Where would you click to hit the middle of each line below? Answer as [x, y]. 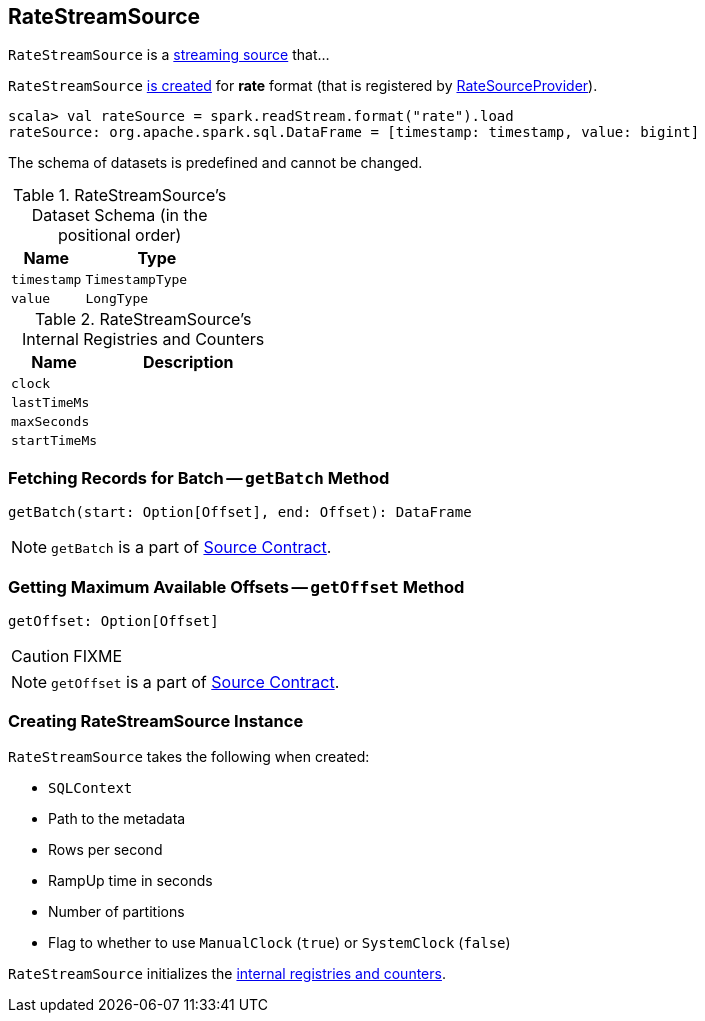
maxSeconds [50, 422]
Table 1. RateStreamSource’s [120, 195]
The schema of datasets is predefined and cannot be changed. [215, 163]
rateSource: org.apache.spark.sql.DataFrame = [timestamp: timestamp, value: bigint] [354, 132]
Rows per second [105, 849]
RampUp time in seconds [130, 880]
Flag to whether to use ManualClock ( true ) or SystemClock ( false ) [279, 942]
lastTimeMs [50, 403]
